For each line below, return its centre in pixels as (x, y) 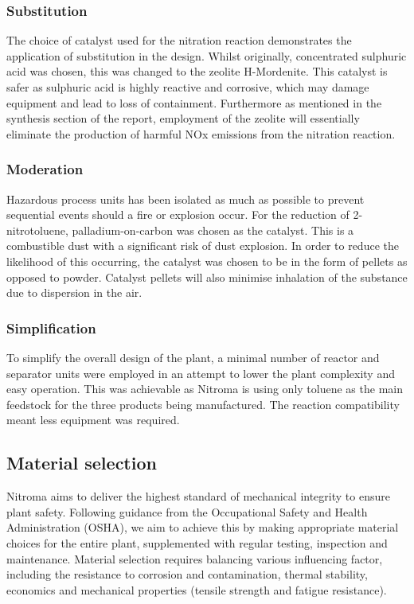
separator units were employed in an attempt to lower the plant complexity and (201, 373)
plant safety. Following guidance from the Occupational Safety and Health (187, 511)
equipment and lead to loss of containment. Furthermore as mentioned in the (194, 102)
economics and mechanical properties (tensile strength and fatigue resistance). (197, 589)
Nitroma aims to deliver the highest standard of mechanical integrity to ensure (198, 496)
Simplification (51, 327)
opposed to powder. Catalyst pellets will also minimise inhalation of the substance (207, 277)
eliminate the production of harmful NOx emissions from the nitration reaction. (201, 133)
